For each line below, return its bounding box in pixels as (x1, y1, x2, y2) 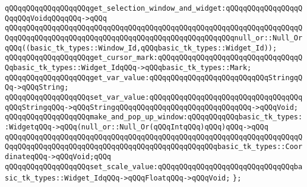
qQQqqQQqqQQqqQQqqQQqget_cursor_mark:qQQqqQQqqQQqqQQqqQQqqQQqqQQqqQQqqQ (5, 53, 303, 62)
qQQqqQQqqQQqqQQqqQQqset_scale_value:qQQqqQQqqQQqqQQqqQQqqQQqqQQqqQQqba (5, 162, 303, 171)
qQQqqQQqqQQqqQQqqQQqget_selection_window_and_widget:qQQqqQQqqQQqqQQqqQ (5, 4, 303, 12)
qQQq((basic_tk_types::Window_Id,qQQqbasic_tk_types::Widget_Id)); (5, 43, 277, 52)
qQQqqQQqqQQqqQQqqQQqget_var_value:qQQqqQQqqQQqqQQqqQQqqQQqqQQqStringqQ (5, 73, 303, 82)
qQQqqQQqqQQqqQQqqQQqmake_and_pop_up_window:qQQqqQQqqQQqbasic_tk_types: (5, 113, 303, 122)
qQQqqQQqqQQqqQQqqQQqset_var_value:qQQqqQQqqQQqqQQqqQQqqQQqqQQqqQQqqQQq (5, 93, 303, 102)
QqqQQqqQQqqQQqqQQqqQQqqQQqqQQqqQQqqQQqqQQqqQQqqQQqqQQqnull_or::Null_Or (5, 33, 303, 42)
